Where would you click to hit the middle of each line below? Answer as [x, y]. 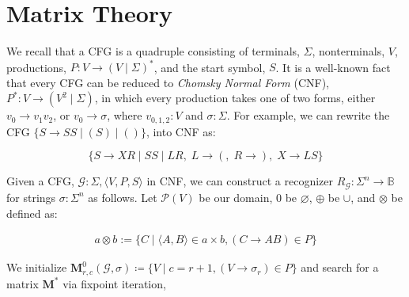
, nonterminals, [348, 51]
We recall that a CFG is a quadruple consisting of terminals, [153, 51]
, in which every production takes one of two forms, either [235, 98]
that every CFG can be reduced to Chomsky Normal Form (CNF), [168, 82]
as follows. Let [123, 197]
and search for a [340, 267]
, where [125, 115]
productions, [36, 67]
